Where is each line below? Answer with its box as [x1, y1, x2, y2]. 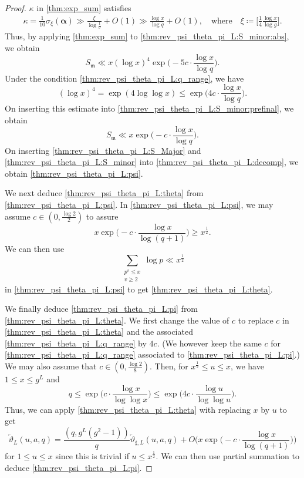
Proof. [5, 2, 26, 14]
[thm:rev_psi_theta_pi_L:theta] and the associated [5, 325, 193, 338]
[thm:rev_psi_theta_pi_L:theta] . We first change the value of [5, 314, 229, 326]
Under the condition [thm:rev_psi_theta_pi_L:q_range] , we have [5, 72, 244, 84]
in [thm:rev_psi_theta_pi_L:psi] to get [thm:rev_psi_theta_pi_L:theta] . [5, 282, 273, 295]
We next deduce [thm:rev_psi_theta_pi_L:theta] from [5, 187, 204, 199]
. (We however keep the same [157, 336, 262, 349]
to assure [86, 210, 119, 222]
